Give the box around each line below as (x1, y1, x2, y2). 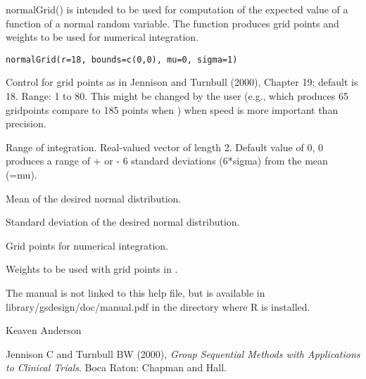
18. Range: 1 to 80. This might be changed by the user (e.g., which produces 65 (6, 89, 348, 103)
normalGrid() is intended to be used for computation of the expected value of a (6, 2, 348, 16)
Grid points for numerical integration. (6, 238, 168, 252)
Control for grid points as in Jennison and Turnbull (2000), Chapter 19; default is (6, 75, 358, 89)
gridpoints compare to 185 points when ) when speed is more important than (6, 102, 339, 117)
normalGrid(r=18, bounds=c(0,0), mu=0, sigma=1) (6, 54, 238, 65)
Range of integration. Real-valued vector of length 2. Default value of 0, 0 (6, 139, 323, 154)
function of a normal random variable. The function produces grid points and (6, 15, 339, 30)
